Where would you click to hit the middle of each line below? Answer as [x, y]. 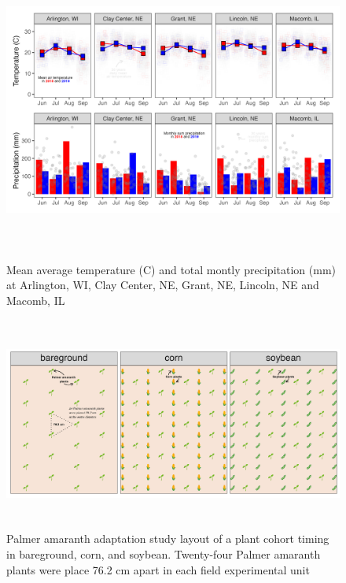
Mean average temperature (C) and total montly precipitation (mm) [171, 269]
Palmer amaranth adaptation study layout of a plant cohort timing [168, 538]
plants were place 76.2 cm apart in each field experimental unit [158, 569]
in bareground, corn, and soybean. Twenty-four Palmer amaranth [164, 554]
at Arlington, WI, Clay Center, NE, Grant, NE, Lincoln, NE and [163, 285]
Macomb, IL [36, 300]
